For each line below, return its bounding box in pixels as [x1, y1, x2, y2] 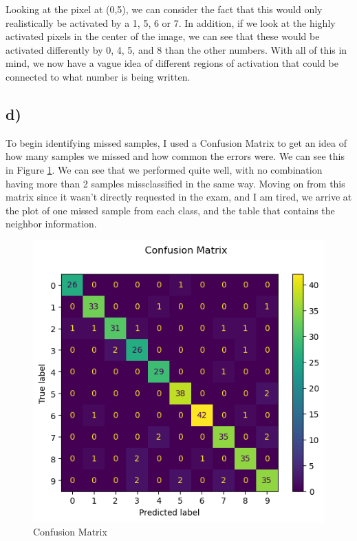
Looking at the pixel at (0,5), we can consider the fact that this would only [6, 2, 323, 16]
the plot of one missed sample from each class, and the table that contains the [6, 203, 335, 217]
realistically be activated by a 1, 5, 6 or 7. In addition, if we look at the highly [6, 15, 336, 30]
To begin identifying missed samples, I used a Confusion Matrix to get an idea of [6, 135, 347, 150]
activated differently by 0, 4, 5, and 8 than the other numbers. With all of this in [6, 42, 347, 57]
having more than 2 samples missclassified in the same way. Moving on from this [6, 176, 345, 190]
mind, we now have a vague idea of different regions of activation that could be [6, 56, 338, 70]
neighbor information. [6, 216, 97, 231]
